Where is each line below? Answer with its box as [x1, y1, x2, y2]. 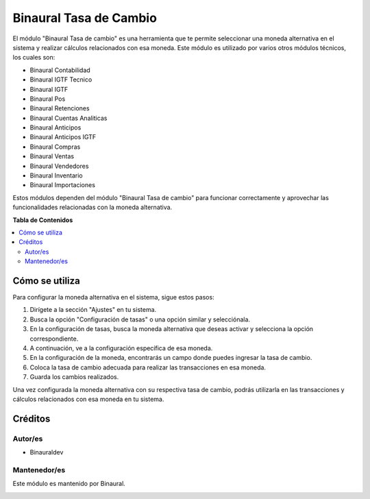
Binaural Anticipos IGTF [29, 133, 97, 141]
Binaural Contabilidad [29, 66, 90, 74]
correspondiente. [29, 334, 79, 343]
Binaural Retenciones [29, 104, 90, 112]
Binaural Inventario [29, 171, 83, 180]
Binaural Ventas [29, 152, 75, 160]
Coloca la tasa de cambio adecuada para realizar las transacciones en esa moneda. [29, 363, 267, 372]
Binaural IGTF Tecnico [29, 75, 92, 84]
